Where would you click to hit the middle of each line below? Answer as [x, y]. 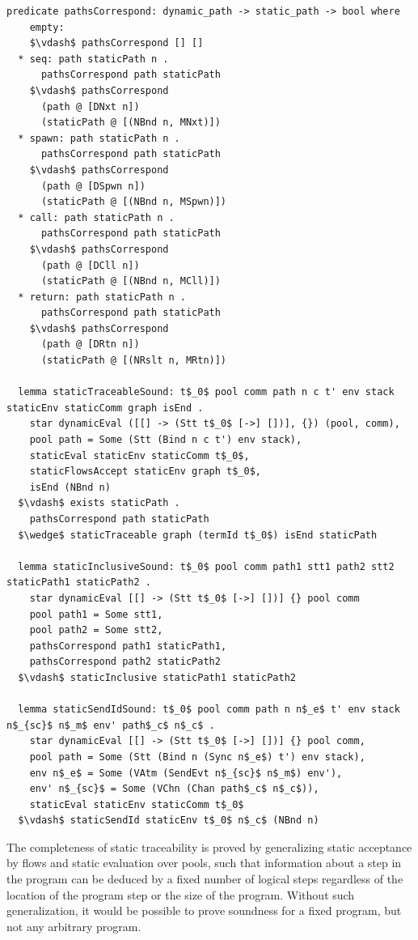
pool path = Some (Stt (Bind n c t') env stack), [166, 440]
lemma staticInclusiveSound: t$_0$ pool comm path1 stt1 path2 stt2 [206, 566]
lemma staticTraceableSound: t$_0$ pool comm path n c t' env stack [206, 392]
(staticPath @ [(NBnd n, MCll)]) [131, 281]
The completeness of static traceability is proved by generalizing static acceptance [209, 846]
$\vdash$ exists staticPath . [99, 503]
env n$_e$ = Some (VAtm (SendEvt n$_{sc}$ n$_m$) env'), [186, 773]
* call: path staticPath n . [96, 217]
